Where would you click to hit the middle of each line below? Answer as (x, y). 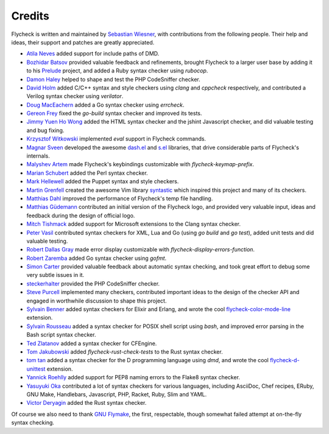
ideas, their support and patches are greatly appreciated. (83, 42)
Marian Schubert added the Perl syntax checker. (87, 173)
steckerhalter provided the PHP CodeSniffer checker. (93, 284)
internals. (38, 156)
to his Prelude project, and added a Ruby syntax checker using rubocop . (117, 71)
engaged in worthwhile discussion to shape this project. (97, 301)
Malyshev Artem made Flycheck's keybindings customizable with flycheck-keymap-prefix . (140, 164)
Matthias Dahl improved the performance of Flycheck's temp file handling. (120, 198)
